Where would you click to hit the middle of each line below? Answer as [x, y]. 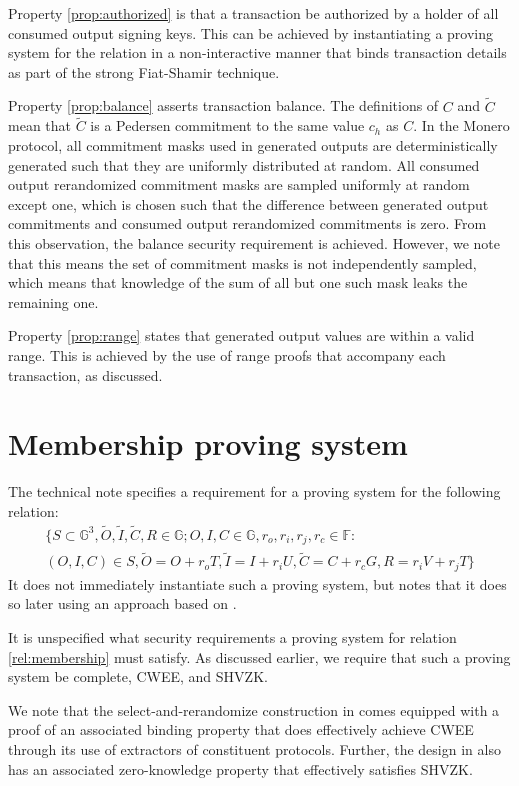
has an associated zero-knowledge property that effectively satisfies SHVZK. [240, 768]
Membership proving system [208, 443]
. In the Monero [461, 125]
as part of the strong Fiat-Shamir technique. [144, 71]
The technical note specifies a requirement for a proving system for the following [254, 491]
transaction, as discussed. [85, 374]
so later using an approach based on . [122, 603]
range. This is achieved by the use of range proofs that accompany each [227, 354]
